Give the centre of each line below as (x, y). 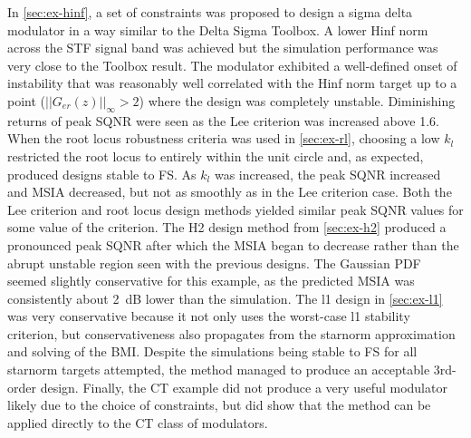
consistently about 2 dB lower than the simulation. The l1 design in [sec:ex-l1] (225, 298)
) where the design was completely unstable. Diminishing (297, 100)
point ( (27, 100)
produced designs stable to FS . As (102, 174)
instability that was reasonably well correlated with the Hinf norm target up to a (232, 83)
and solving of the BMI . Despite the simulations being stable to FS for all (212, 351)
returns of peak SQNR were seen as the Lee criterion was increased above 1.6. (223, 120)
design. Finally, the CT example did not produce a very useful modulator (244, 387)
